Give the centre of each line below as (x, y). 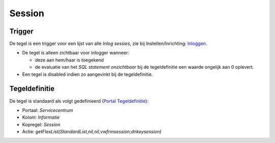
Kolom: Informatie (41, 118)
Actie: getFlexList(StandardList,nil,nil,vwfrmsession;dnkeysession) (92, 132)
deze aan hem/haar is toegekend (69, 60)
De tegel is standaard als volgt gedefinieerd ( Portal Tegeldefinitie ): (79, 101)
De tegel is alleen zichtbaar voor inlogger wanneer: (76, 53)
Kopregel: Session (41, 124)
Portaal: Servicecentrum (48, 110)
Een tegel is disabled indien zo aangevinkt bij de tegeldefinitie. (87, 74)
